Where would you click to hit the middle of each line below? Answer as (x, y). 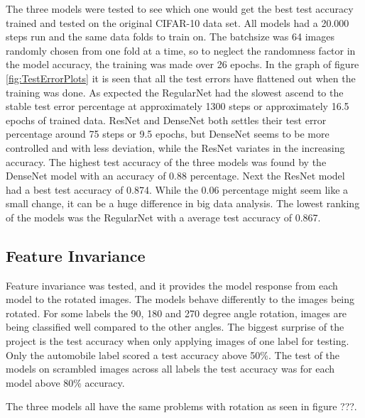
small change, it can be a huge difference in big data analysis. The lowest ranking (183, 203)
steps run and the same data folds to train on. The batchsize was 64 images (170, 37)
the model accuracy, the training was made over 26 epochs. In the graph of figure (182, 64)
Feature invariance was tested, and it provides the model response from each (172, 285)
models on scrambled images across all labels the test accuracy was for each (170, 369)
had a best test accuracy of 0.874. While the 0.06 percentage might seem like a (177, 189)
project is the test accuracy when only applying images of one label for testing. (178, 341)
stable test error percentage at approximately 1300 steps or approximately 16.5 (178, 106)
